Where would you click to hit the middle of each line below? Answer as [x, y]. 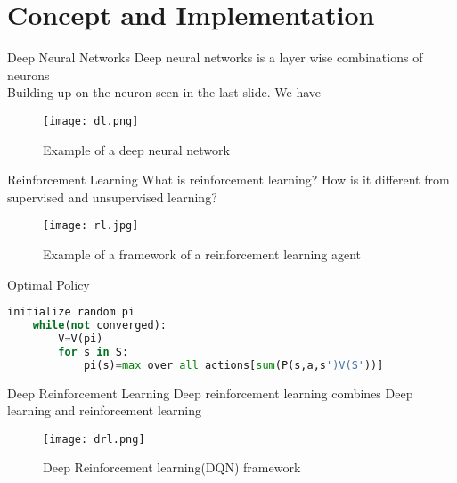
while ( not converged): [99, 326]
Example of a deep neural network [136, 149]
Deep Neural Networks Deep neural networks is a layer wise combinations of [215, 57]
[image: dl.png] [91, 121]
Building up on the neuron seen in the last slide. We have [164, 92]
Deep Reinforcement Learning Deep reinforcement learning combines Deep [210, 393]
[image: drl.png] [94, 439]
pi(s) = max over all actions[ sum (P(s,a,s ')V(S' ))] [233, 365]
